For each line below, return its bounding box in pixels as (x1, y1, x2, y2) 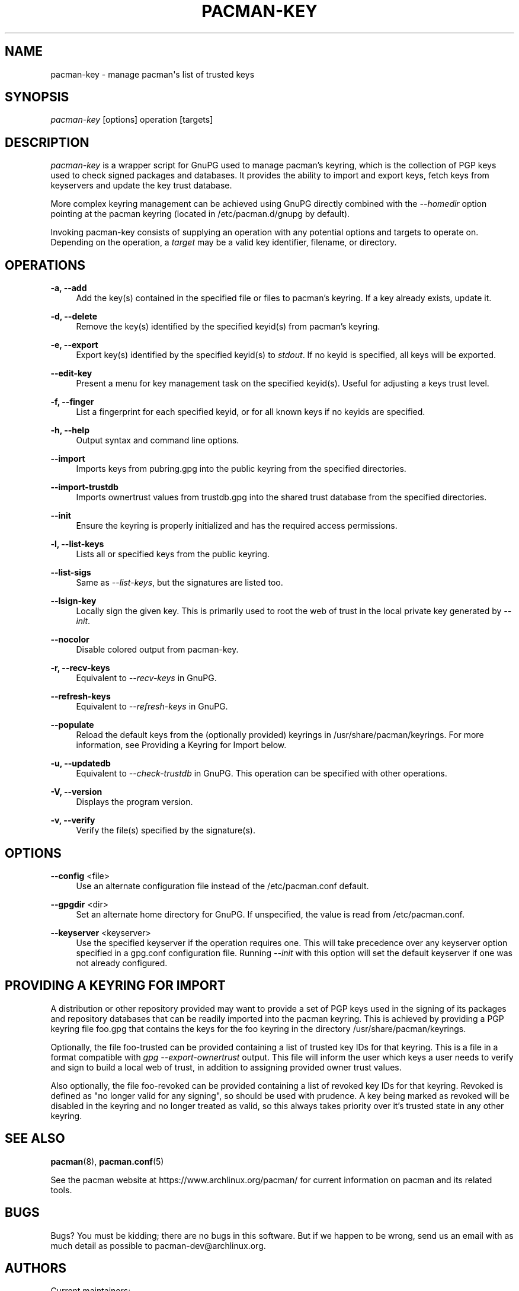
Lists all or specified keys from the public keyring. (76, 549, 270, 560)
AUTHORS (5, 1260, 67, 1276)
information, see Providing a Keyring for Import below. (76, 740, 287, 750)
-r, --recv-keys (50, 663, 110, 673)
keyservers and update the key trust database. (50, 180, 232, 191)
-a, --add (50, 283, 87, 293)
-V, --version (50, 787, 102, 797)
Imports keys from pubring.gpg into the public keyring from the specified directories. (76, 464, 406, 474)
